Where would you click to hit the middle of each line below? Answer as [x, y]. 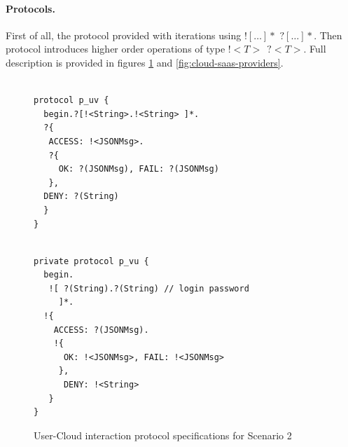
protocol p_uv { [71, 101]
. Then [328, 35]
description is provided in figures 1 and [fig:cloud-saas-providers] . [145, 62]
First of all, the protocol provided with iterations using [124, 35]
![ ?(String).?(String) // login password [149, 288]
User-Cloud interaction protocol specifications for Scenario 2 [163, 435]
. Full [315, 49]
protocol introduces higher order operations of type [116, 49]
